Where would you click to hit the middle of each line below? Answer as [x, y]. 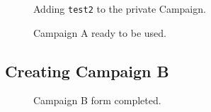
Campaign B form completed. [97, 100]
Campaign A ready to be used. [100, 32]
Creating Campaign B [87, 71]
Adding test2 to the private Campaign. [120, 9]
